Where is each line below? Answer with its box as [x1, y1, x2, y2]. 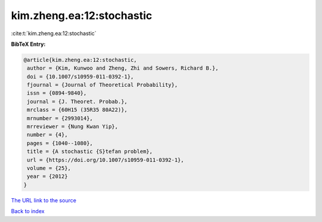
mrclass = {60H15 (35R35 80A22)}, [27, 107, 128, 113]
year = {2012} [27, 173, 68, 180]
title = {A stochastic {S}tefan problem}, [27, 148, 153, 155]
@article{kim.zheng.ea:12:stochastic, [23, 57, 137, 63]
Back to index [11, 208, 45, 215]
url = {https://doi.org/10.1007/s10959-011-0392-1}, [27, 157, 184, 163]
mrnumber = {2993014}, [27, 115, 94, 121]
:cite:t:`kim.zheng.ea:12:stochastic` [11, 30, 97, 37]
